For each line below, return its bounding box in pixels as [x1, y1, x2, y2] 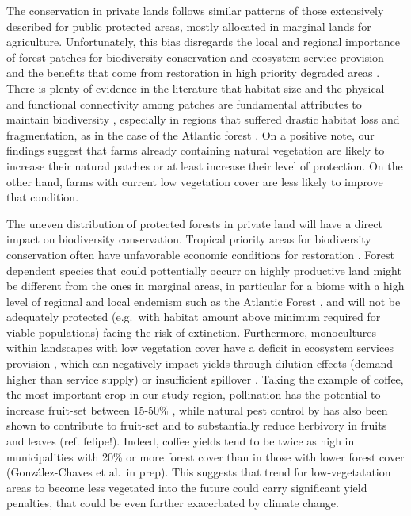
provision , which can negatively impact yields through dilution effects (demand [6, 355, 394, 372]
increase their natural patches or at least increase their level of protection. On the [6, 157, 403, 174]
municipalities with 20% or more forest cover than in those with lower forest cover [6, 448, 405, 464]
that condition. [6, 189, 79, 205]
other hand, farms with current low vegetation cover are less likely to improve [6, 173, 383, 189]
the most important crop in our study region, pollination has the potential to [6, 386, 381, 403]
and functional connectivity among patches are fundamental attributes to [6, 95, 362, 112]
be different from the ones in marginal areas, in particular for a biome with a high [6, 277, 405, 294]
